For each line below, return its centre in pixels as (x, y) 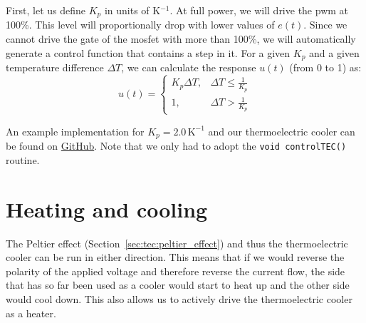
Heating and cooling (107, 209)
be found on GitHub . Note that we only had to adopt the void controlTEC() (176, 146)
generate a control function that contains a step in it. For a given (148, 52)
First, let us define (46, 10)
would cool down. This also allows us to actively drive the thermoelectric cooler (179, 298)
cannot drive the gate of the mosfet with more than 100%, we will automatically (181, 39)
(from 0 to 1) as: (325, 67)
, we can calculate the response (189, 67)
